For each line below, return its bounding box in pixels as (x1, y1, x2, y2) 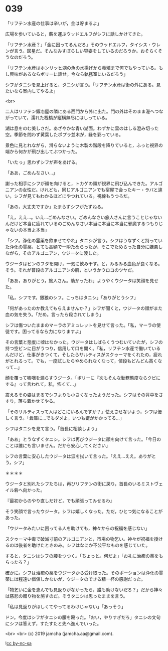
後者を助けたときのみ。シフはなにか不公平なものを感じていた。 (18, 542, 150, 548)
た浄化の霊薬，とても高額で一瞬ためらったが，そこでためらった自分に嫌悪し (5, 244, 163, 250)
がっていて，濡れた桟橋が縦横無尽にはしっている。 (5, 114, 110, 120)
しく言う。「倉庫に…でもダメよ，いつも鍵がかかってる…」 (5, 415, 124, 421)
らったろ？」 (5, 559, 32, 565)
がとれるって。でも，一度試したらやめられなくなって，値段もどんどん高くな (5, 358, 162, 364)
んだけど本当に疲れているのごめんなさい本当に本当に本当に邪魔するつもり (5, 220, 159, 226)
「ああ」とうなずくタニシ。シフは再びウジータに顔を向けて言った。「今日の (5, 436, 161, 442)
